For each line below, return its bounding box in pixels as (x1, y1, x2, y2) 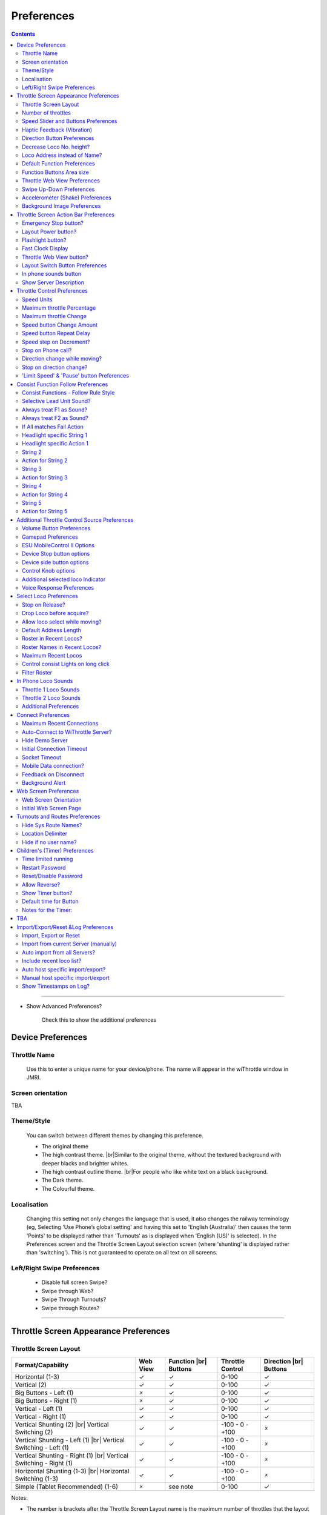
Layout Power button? (22, 228, 77, 235)
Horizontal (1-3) (15, 1373, 60, 1381)
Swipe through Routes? (41, 1304, 100, 1311)
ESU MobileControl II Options (22, 541, 95, 548)
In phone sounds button (22, 270, 82, 278)
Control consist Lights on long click (22, 661, 110, 668)
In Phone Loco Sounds (16, 678, 73, 685)
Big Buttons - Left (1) (15, 1388, 74, 1397)
